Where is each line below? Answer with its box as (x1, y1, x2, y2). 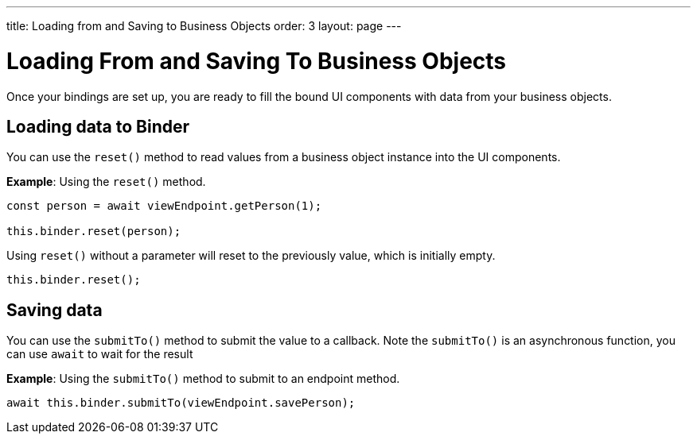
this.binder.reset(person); (6, 225, 181, 238)
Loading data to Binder (6, 116, 190, 137)
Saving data (6, 299, 103, 320)
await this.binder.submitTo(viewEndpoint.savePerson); (6, 396, 356, 410)
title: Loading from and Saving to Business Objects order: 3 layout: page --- (6, 19, 402, 33)
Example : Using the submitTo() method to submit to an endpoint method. (6, 372, 400, 386)
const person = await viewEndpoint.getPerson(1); (6, 199, 322, 213)
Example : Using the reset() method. (6, 175, 206, 189)
